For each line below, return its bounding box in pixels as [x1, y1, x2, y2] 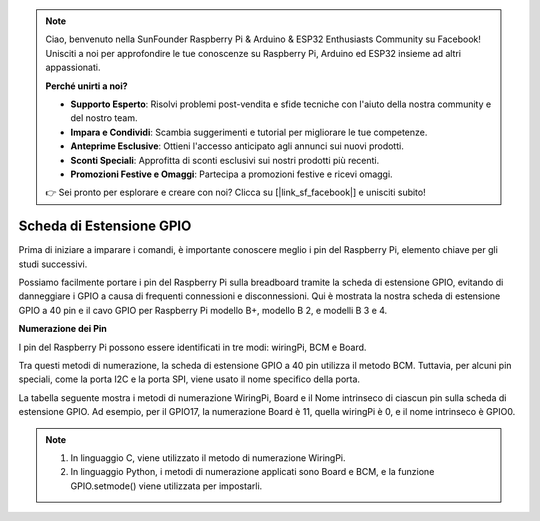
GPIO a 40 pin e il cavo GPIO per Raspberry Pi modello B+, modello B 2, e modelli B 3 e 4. [18, 304, 388, 316]
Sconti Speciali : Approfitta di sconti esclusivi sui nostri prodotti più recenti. [70, 154, 380, 166]
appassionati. [45, 61, 101, 74]
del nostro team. [70, 112, 138, 124]
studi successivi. [18, 258, 88, 270]
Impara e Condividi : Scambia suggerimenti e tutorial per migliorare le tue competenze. [70, 126, 428, 138]
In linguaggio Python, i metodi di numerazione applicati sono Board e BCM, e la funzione [70, 466, 435, 478]
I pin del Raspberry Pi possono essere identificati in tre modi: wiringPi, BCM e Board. [18, 341, 367, 353]
